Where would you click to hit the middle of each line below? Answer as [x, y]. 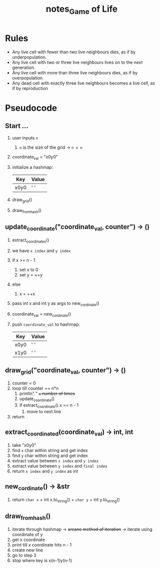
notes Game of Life [82, 10]
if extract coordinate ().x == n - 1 [49, 406]
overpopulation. [28, 78]
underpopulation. [29, 57]
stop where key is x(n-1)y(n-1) [42, 560]
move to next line [44, 411]
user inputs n [25, 137]
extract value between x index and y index [55, 460]
